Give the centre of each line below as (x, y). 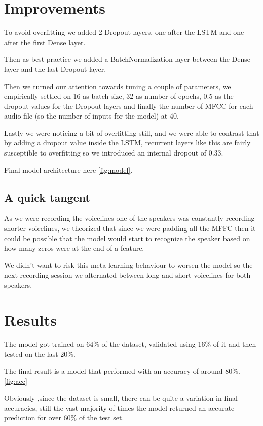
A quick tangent (47, 197)
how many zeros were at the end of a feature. (74, 248)
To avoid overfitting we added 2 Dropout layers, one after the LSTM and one (124, 32)
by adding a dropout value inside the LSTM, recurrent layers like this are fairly (127, 143)
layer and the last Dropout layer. (55, 69)
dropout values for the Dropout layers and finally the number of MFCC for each (129, 106)
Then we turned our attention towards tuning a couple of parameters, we (118, 86)
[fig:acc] (16, 381)
